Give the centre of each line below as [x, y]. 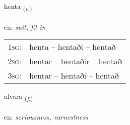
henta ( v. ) [18, 7]
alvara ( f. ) [18, 97]
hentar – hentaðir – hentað [76, 61]
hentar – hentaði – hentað [74, 76]
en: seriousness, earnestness [46, 117]
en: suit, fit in [25, 26]
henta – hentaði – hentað [72, 47]
